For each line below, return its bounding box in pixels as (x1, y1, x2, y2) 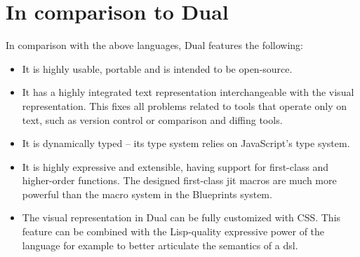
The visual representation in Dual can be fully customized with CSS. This (22, 210, 341, 225)
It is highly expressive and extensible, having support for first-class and (22, 159, 329, 174)
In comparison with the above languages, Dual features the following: (6, 38, 304, 53)
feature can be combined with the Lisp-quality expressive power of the (22, 224, 325, 239)
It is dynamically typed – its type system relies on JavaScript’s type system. (22, 136, 350, 151)
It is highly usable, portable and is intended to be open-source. (22, 61, 293, 76)
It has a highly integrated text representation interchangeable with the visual (22, 85, 354, 99)
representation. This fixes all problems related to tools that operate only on (22, 98, 347, 113)
